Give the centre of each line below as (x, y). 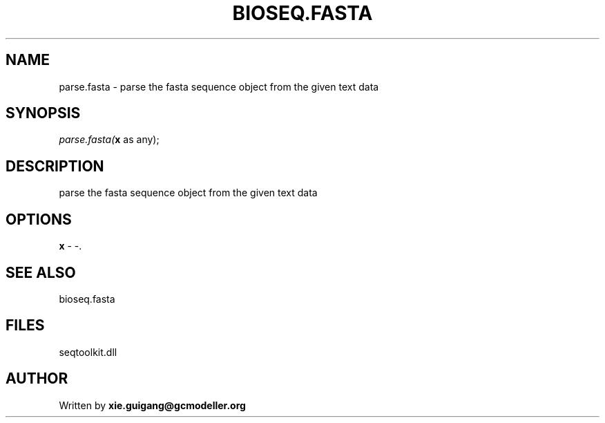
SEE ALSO (41, 272)
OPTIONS (39, 219)
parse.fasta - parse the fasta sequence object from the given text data (219, 86)
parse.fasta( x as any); (109, 140)
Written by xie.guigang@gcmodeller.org (152, 405)
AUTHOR (37, 379)
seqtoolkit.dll (88, 352)
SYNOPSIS (43, 113)
